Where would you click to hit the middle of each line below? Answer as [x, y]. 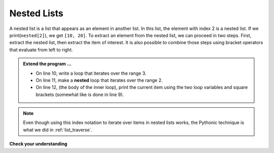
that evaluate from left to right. [41, 50]
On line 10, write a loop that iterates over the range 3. [91, 73]
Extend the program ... [47, 64]
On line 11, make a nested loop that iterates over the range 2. [99, 80]
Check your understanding [38, 144]
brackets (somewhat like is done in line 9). [80, 95]
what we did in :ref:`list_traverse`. [58, 130]
